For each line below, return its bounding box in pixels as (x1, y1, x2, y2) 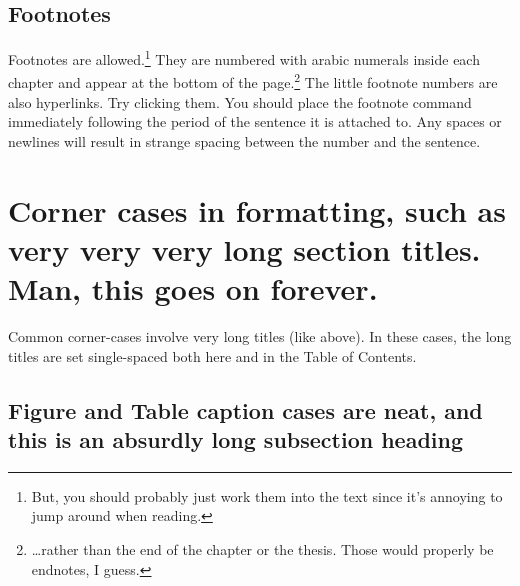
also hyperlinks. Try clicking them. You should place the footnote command (8, 91, 472, 112)
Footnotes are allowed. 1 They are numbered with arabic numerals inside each (8, 46, 480, 69)
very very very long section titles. (8, 228, 481, 269)
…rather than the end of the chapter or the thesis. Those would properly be (31, 538, 494, 559)
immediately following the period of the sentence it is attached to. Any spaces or (8, 111, 502, 132)
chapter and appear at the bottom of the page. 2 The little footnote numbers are (8, 69, 498, 93)
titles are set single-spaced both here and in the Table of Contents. (8, 345, 417, 366)
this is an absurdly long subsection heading (8, 423, 464, 454)
